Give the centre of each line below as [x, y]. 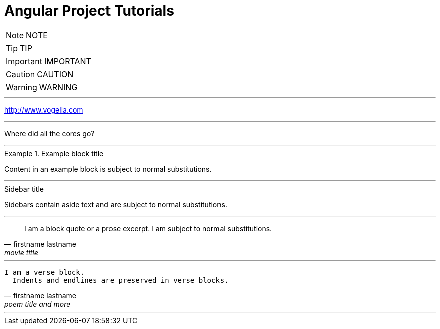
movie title [21, 252]
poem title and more [37, 304]
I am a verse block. [44, 272]
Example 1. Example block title [54, 153]
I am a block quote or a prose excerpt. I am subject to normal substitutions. [148, 228]
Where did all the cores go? [49, 133]
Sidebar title [24, 189]
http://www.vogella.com [44, 109]
